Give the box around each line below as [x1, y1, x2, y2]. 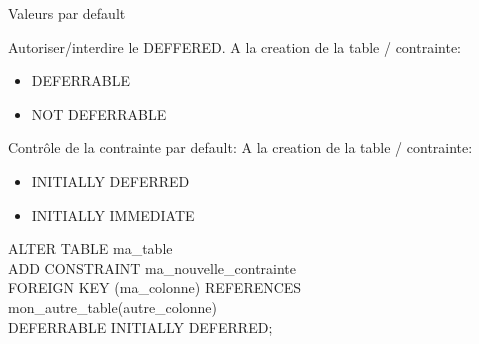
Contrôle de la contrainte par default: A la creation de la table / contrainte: [8, 137, 473, 158]
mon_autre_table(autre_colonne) [8, 296, 217, 317]
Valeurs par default [8, 3, 126, 23]
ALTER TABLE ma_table [8, 238, 173, 259]
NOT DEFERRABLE [31, 103, 167, 124]
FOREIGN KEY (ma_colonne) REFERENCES [8, 277, 302, 298]
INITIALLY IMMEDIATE [31, 204, 195, 225]
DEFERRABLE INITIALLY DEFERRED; [8, 316, 273, 337]
